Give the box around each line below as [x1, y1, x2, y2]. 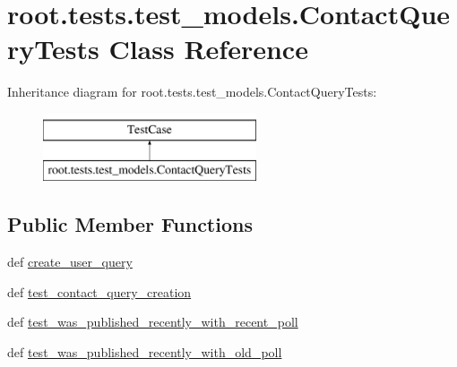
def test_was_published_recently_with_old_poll [7, 343, 282, 362]
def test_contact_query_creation [7, 282, 192, 301]
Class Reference [108, 30, 308, 67]
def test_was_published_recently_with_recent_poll [7, 312, 298, 331]
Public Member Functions [7, 210, 253, 238]
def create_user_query [7, 252, 133, 271]
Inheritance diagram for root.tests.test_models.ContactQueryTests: [7, 82, 377, 101]
